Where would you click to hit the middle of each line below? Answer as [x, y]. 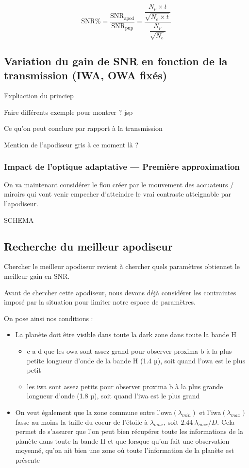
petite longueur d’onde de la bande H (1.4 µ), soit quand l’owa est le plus [136, 360]
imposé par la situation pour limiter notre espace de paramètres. [100, 302]
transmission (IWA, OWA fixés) [86, 75]
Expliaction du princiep [39, 96]
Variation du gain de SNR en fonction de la [116, 61]
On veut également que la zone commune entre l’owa [94, 412]
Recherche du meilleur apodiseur [88, 246]
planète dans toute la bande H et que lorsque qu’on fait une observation [122, 441]
